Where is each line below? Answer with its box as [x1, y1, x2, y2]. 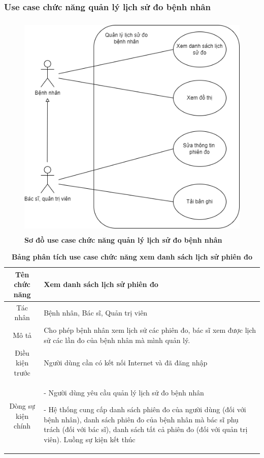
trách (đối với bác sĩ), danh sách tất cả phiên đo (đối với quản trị [44, 424, 248, 435]
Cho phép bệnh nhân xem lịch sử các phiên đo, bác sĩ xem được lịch [44, 325, 256, 335]
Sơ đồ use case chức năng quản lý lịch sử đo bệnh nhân [24, 234, 222, 245]
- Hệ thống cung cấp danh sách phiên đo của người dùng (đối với [44, 404, 246, 415]
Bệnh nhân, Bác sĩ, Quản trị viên [44, 307, 148, 318]
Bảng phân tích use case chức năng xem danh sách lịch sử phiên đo [11, 251, 253, 262]
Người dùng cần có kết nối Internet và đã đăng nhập [44, 357, 208, 368]
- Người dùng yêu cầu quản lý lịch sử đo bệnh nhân [44, 387, 204, 397]
